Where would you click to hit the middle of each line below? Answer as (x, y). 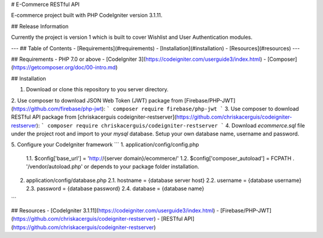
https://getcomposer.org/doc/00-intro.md (64, 67)
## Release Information (40, 26)
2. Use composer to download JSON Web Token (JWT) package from (97, 100)
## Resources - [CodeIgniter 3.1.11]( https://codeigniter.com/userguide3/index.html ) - (115, 210)
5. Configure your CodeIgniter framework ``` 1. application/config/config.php (105, 145)
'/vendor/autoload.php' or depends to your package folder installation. (113, 166)
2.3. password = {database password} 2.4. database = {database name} (115, 188)
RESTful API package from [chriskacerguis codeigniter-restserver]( (94, 117)
